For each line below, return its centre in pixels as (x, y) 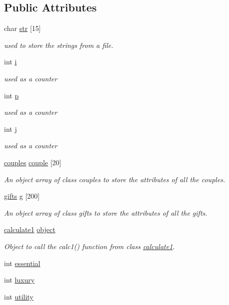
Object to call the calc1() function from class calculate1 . (89, 246)
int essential (22, 263)
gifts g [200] (22, 196)
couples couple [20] (33, 162)
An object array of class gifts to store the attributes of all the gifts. (106, 212)
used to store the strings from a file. (59, 45)
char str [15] (22, 28)
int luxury (19, 280)
